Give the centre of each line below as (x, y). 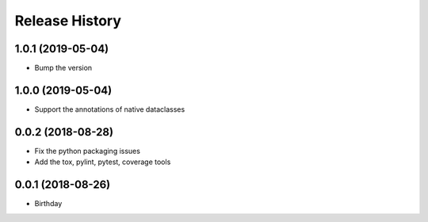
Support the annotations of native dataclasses (110, 109)
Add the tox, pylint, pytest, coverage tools (103, 162)
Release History (68, 21)
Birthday (48, 204)
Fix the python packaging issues (87, 151)
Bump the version (63, 68)
